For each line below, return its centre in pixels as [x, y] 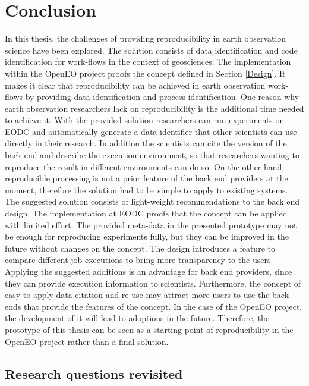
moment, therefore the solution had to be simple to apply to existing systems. [146, 189]
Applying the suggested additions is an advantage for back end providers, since [149, 271]
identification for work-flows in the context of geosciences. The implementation [148, 62]
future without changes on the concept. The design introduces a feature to [140, 248]
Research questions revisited [94, 373]
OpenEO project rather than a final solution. [87, 341]
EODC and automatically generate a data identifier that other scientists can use [151, 131]
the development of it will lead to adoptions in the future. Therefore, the [137, 318]
